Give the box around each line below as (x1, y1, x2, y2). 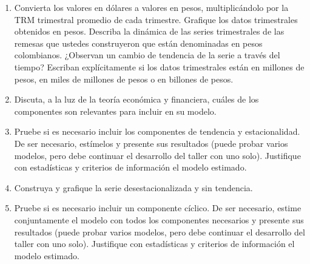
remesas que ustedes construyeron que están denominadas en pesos (14, 36, 263, 49)
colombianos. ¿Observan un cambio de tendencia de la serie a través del (14, 49, 280, 61)
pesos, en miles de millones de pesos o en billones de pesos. (14, 72, 234, 85)
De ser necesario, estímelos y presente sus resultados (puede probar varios (14, 137, 288, 149)
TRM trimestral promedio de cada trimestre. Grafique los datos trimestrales (14, 13, 298, 25)
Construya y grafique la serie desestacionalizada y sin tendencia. (14, 181, 253, 194)
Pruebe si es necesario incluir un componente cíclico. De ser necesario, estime (14, 201, 302, 214)
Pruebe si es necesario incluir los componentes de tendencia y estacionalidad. (14, 125, 300, 138)
